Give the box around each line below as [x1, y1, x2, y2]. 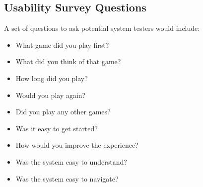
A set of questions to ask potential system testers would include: [4, 23, 200, 33]
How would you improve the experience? [15, 140, 138, 150]
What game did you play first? [15, 39, 109, 50]
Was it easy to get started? [15, 123, 98, 133]
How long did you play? [15, 73, 88, 83]
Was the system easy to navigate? [15, 173, 119, 184]
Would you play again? [15, 90, 86, 100]
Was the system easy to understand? [15, 156, 127, 167]
